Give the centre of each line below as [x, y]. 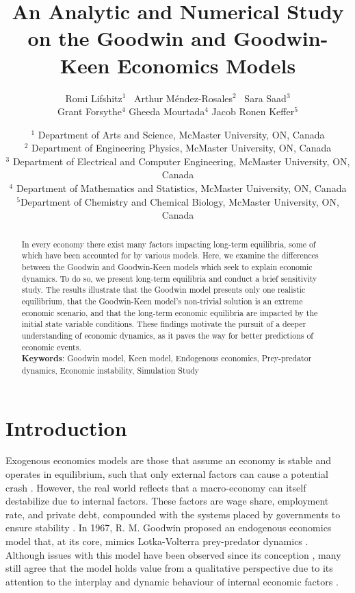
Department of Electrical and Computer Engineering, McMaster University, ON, [181, 161]
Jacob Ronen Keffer [253, 111]
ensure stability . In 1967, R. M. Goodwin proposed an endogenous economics [169, 528]
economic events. [51, 347]
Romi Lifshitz [94, 98]
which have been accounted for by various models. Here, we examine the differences [170, 255]
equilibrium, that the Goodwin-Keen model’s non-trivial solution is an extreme [162, 301]
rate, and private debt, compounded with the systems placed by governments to [173, 514]
